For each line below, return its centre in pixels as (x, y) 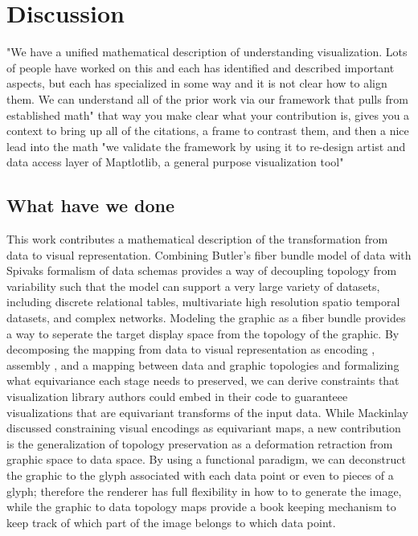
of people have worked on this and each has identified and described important (201, 67)
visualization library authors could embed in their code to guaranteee (177, 397)
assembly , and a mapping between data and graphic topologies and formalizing (203, 364)
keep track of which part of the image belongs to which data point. (171, 522)
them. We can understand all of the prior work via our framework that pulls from (207, 98)
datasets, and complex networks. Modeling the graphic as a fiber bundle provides (206, 318)
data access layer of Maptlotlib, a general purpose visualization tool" (175, 162)
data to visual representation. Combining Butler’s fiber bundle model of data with (209, 254)
